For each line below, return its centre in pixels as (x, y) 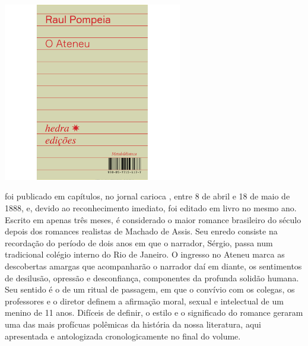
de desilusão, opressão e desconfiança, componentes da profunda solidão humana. (152, 277)
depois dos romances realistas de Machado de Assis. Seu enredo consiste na (141, 231)
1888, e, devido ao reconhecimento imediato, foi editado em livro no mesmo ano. (151, 207)
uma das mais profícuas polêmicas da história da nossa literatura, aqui (133, 324)
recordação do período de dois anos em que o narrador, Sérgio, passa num (139, 242)
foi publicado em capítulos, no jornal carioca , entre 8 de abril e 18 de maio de (147, 196)
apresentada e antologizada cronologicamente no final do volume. (123, 336)
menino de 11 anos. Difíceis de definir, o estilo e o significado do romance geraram (154, 312)
